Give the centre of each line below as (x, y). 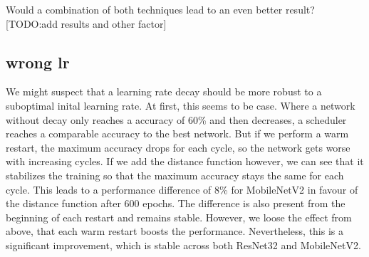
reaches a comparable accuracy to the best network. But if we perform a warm (177, 133)
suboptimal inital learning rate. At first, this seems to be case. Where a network (181, 105)
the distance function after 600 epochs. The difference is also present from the (176, 203)
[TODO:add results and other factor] (86, 23)
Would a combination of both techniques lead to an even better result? (160, 9)
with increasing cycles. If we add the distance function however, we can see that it (185, 161)
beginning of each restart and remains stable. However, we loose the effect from (179, 217)
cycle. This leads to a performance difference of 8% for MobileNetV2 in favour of (182, 189)
